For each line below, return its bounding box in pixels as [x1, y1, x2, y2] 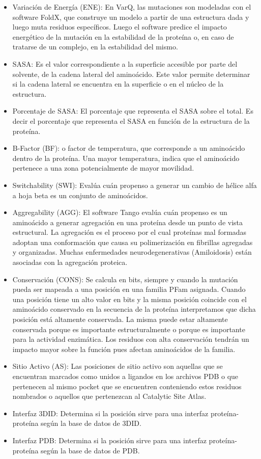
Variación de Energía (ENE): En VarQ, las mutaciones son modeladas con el [12, 2, 251, 12]
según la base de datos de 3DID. [41, 418, 141, 428]
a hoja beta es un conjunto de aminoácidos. [12, 190, 148, 200]
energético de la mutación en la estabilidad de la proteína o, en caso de [12, 31, 234, 42]
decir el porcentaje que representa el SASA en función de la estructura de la [12, 115, 250, 126]
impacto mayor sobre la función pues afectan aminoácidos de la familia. [12, 343, 236, 354]
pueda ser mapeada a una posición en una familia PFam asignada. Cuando [12, 284, 246, 294]
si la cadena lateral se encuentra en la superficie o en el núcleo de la [12, 78, 224, 89]
